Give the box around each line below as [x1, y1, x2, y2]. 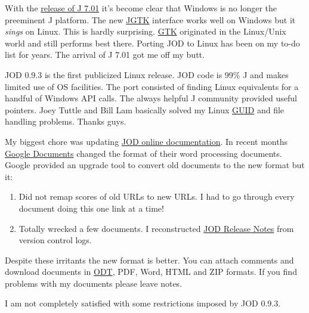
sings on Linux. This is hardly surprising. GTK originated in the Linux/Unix [5, 25, 286, 38]
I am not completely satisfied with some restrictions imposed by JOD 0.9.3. [5, 297, 281, 309]
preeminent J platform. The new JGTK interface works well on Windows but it [5, 13, 296, 26]
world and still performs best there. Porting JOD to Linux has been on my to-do [5, 36, 300, 49]
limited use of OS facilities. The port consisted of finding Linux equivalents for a [5, 80, 299, 92]
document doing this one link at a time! [18, 202, 164, 214]
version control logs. [18, 234, 92, 246]
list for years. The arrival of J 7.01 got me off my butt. [5, 48, 205, 61]
